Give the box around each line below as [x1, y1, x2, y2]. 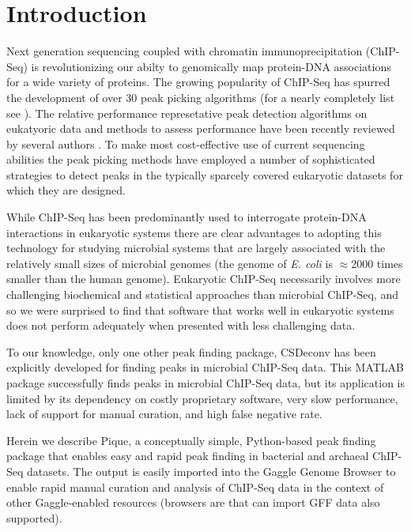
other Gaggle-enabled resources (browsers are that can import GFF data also [6, 494, 380, 511]
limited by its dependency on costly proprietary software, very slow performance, [6, 390, 398, 406]
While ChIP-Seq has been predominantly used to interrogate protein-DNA [6, 209, 367, 225]
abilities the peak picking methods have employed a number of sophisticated [6, 151, 375, 168]
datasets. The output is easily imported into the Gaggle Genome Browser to [27, 462, 396, 479]
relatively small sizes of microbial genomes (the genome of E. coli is [6, 255, 333, 271]
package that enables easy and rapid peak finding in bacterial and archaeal [6, 447, 369, 464]
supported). [6, 509, 62, 526]
